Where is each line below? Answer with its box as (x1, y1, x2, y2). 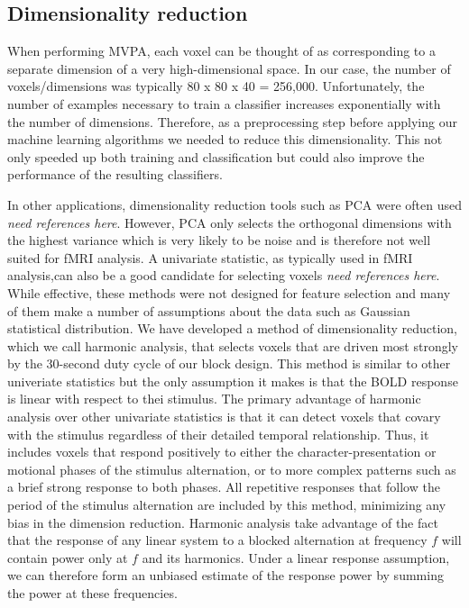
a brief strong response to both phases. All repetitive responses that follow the (7, 477, 440, 496)
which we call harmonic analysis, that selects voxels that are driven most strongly (7, 336, 458, 355)
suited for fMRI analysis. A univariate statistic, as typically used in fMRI (7, 248, 413, 267)
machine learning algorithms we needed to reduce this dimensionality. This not (7, 130, 443, 149)
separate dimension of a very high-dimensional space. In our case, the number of (7, 59, 451, 77)
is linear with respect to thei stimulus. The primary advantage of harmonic (7, 389, 421, 408)
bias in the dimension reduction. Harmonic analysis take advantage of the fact (7, 513, 438, 531)
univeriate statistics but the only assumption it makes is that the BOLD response (7, 371, 458, 390)
